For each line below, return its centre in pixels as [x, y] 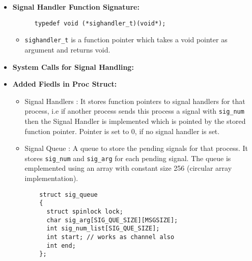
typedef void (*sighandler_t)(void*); [100, 23]
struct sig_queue [68, 194]
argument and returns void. [67, 49]
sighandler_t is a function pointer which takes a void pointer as [126, 40]
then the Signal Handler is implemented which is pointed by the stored [135, 121]
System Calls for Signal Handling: [73, 67]
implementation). [51, 178]
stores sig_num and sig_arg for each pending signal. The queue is [128, 158]
